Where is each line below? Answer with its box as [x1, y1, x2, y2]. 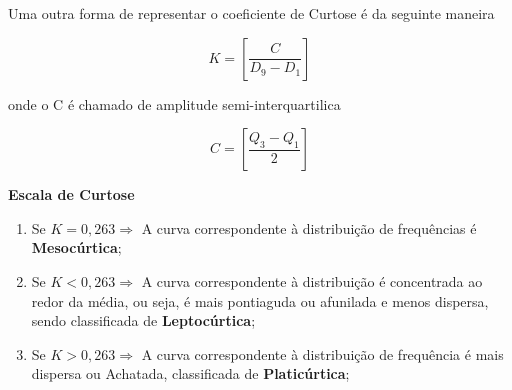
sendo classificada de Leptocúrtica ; [31, 310, 256, 331]
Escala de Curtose [8, 184, 135, 205]
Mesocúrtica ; [31, 237, 122, 258]
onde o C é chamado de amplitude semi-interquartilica [8, 93, 341, 114]
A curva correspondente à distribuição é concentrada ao [141, 270, 483, 291]
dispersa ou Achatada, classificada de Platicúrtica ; [31, 363, 350, 384]
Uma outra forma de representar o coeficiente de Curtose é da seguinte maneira [8, 3, 495, 23]
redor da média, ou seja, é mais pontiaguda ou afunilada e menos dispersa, [31, 290, 489, 311]
